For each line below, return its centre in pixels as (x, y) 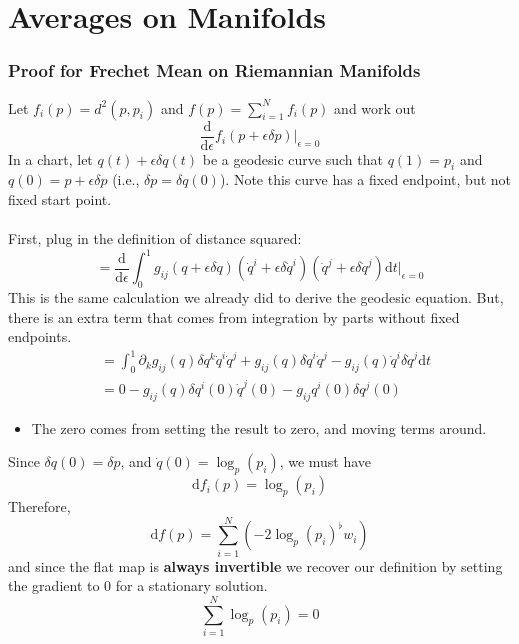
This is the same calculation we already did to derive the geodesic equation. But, (256, 297)
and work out (375, 107)
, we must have (325, 461)
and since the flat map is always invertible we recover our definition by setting (255, 565)
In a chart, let (50, 158)
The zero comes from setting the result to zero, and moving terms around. (259, 427)
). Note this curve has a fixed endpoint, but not (365, 179)
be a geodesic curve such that (292, 158)
